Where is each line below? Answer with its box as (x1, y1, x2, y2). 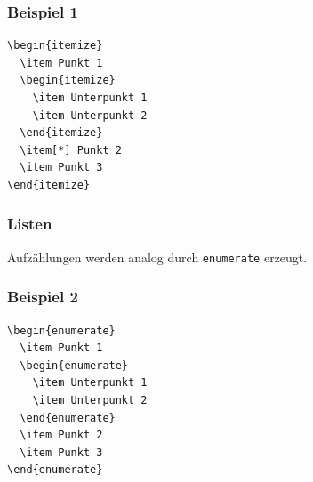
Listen (7, 213, 52, 235)
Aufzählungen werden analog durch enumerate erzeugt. (7, 247, 308, 266)
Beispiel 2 (7, 285, 78, 308)
